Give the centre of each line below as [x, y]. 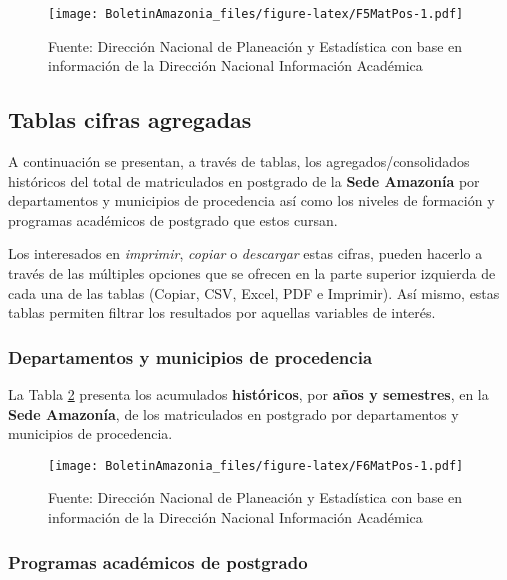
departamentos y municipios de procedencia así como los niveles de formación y [251, 200]
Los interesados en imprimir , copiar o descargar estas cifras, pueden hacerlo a [245, 253]
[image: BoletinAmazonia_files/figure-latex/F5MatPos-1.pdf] [256, 14]
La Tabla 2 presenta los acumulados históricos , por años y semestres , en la [248, 394]
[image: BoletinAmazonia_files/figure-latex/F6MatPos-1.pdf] [256, 465]
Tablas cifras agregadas [130, 119]
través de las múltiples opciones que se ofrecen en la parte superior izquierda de [252, 273]
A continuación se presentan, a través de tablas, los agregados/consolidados [239, 161]
